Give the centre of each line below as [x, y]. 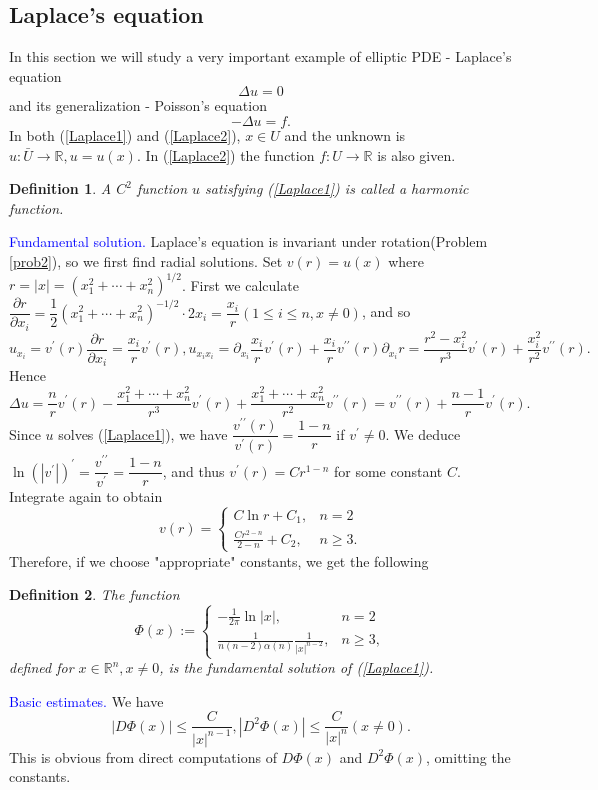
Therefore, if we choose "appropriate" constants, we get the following [219, 560]
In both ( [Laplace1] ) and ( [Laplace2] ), [125, 134]
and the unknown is [345, 134]
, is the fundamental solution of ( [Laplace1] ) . [296, 667]
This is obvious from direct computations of [143, 756]
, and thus [193, 470]
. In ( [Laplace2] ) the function [225, 154]
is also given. [416, 154]
